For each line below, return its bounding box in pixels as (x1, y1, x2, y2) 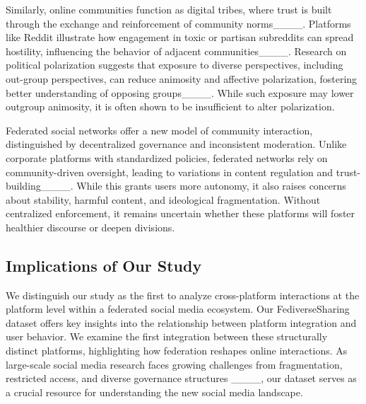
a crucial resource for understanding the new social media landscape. (6, 384, 303, 399)
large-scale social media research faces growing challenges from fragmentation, (6, 357, 343, 371)
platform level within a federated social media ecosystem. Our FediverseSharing (6, 301, 350, 316)
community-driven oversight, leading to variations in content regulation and (6, 164, 333, 179)
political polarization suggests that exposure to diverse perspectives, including (6, 57, 343, 72)
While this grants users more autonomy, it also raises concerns (76, 178, 346, 193)
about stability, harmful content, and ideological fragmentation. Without (6, 192, 321, 207)
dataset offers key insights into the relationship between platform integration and (6, 315, 357, 330)
